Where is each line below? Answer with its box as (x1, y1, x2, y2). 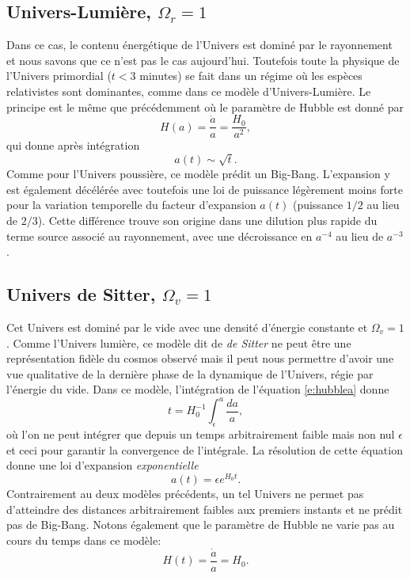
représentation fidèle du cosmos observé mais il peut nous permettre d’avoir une (6, 350, 394, 367)
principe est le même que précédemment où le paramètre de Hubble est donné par (6, 98, 404, 115)
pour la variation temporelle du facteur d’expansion (6, 196, 256, 213)
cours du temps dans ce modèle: (6, 531, 161, 548)
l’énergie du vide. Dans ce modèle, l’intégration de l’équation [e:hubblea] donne (6, 381, 389, 397)
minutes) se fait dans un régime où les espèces (139, 67, 363, 84)
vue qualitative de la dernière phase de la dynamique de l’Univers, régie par (6, 365, 374, 382)
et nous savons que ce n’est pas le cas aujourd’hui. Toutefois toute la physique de (6, 51, 400, 68)
